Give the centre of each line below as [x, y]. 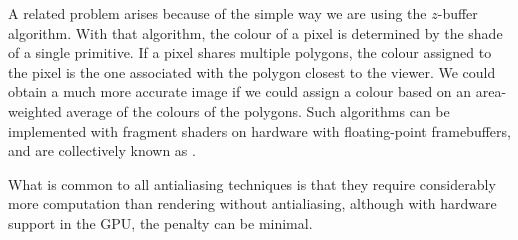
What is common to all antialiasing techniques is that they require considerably [252, 183]
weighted [35, 110]
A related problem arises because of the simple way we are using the [217, 13]
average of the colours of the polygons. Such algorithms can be [258, 110]
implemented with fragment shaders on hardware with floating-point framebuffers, [259, 130]
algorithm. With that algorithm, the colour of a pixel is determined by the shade [255, 32]
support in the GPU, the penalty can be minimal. [160, 222]
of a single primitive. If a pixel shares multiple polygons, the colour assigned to [250, 52]
